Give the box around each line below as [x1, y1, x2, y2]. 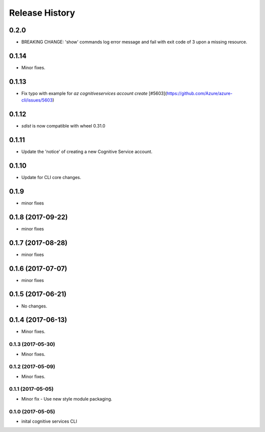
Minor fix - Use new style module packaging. [21, 396, 112, 402]
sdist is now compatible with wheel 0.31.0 [21, 123, 106, 129]
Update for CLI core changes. [21, 174, 81, 180]
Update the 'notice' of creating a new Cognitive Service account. [21, 149, 153, 154]
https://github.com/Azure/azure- [166, 90, 233, 96]
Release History [9, 7, 76, 18]
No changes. [21, 303, 48, 309]
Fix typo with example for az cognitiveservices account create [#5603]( [21, 90, 167, 96]
